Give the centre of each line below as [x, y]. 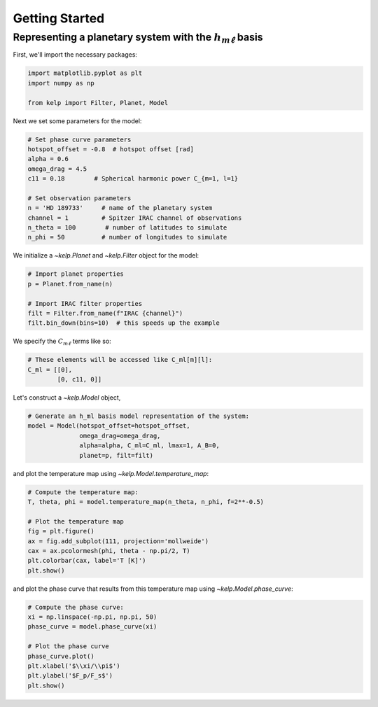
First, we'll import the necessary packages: [75, 55]
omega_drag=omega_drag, [120, 435]
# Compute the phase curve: [76, 607]
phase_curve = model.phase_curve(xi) [92, 627]
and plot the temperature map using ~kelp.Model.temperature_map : [111, 473]
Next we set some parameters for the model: [77, 121]
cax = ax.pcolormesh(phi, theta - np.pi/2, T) [109, 551]
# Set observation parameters [79, 198]
